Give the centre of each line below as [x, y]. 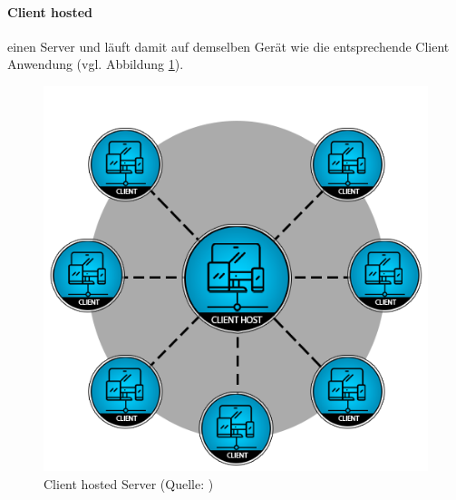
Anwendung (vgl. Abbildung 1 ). [96, 64]
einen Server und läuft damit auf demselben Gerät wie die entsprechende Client [228, 46]
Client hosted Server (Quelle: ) [129, 483]
